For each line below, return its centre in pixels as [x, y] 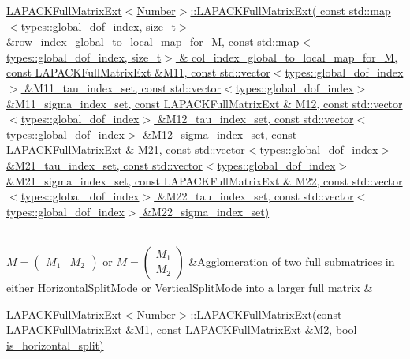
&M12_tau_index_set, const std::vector [255, 119]
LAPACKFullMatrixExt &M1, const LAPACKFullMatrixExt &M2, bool [182, 329]
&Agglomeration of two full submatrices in [292, 261]
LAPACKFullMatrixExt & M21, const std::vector [126, 150]
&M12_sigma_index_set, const [220, 134]
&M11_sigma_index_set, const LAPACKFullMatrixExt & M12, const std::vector [205, 103]
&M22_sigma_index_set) [206, 211]
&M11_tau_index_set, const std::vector [123, 87]
